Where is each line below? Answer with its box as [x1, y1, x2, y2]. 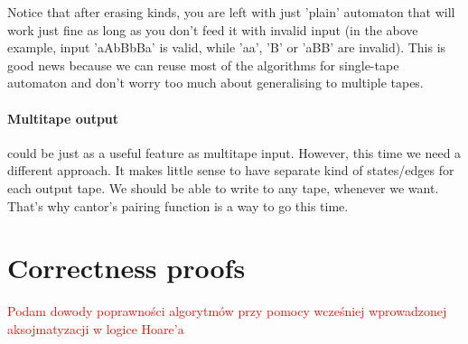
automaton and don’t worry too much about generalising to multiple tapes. [7, 73, 424, 92]
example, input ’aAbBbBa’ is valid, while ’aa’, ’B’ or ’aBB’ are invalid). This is [7, 38, 446, 57]
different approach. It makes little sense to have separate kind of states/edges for [7, 161, 454, 180]
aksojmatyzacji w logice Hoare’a [7, 319, 184, 338]
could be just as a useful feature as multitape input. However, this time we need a [7, 143, 462, 162]
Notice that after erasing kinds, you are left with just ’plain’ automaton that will [7, 3, 455, 21]
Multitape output [7, 108, 119, 127]
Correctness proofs [7, 249, 246, 286]
